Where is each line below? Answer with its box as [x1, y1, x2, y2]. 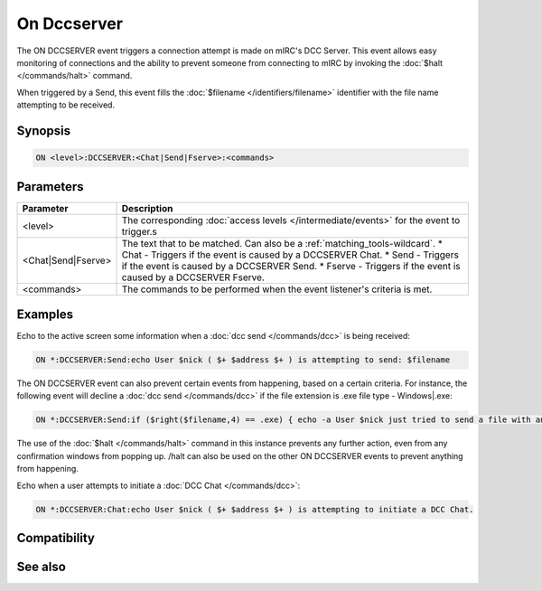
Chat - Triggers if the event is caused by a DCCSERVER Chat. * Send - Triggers [121, 249, 460, 261]
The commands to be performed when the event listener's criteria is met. [121, 283, 433, 295]
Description [121, 202, 173, 214]
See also [16, 559, 67, 575]
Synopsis [16, 123, 71, 138]
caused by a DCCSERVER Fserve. [121, 271, 266, 284]
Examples [16, 307, 74, 323]
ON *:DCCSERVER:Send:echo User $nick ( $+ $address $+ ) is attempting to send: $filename [35, 355, 451, 365]
